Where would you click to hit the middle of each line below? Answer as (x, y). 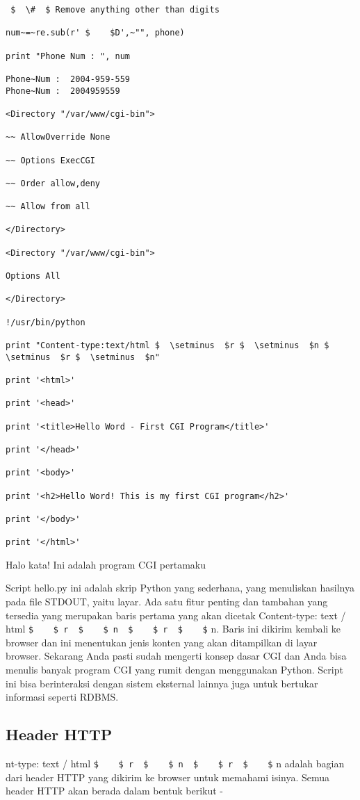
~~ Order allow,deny (53, 183)
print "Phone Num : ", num (68, 56)
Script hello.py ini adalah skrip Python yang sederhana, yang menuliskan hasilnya (180, 588)
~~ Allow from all (48, 207)
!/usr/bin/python (46, 322)
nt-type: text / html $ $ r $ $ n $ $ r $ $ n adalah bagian (175, 764)
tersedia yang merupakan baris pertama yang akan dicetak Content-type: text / (176, 615)
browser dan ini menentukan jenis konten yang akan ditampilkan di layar (162, 642)
